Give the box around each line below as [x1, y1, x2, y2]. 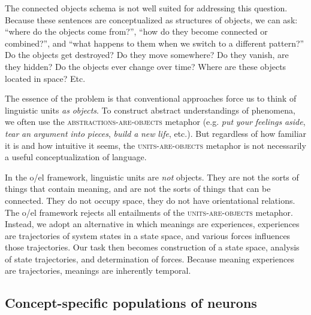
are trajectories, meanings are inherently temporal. [5, 264, 191, 277]
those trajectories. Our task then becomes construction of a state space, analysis [5, 241, 300, 253]
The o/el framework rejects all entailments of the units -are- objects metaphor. [5, 206, 293, 218]
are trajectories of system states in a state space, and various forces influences [5, 229, 291, 241]
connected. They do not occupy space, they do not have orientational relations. [5, 194, 295, 206]
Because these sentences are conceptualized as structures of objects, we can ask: [5, 13, 298, 26]
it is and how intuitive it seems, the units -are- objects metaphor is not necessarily [5, 139, 306, 151]
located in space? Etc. [5, 72, 86, 84]
